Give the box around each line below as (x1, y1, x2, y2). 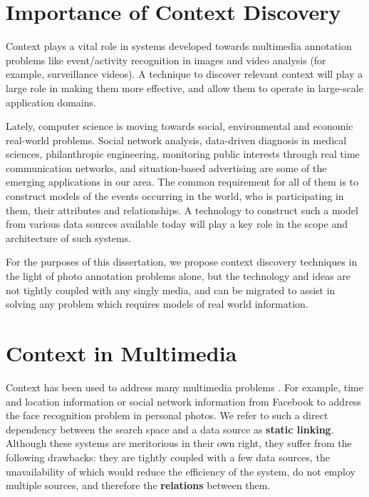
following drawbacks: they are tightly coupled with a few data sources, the (6, 449, 330, 464)
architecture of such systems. (6, 230, 132, 245)
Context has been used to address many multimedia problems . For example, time (6, 379, 363, 394)
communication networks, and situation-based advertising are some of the (6, 160, 327, 175)
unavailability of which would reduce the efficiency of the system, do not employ (6, 463, 355, 478)
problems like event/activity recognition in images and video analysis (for (6, 52, 326, 67)
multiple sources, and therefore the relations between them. (6, 478, 271, 493)
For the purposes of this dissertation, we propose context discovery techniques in (6, 254, 358, 269)
